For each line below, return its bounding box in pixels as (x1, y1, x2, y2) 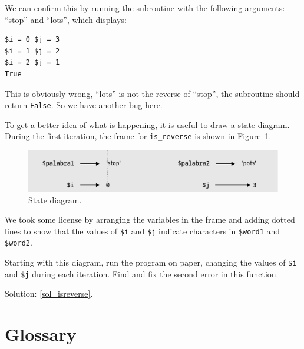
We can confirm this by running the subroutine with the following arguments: (5, 2, 285, 14)
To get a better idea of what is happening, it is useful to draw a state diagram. (5, 118, 290, 130)
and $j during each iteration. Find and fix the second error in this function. (5, 267, 279, 280)
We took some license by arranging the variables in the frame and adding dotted (5, 213, 295, 226)
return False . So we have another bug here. (5, 99, 163, 111)
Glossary (5, 322, 77, 346)
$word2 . (5, 236, 32, 249)
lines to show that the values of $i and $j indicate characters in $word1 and (5, 224, 280, 237)
